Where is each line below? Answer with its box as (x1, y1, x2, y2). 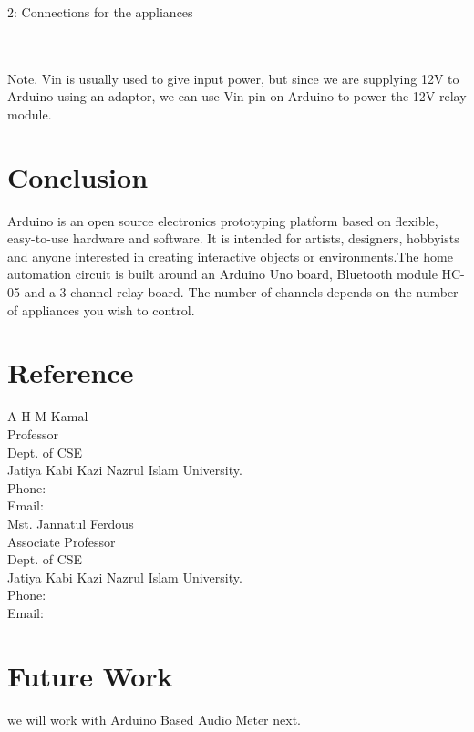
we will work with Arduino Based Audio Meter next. (7, 709, 301, 728)
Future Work (7, 656, 173, 694)
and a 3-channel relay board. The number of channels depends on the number (24, 283, 459, 302)
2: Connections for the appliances (7, 3, 193, 21)
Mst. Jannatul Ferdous (7, 513, 134, 532)
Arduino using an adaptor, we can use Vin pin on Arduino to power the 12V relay (7, 87, 467, 106)
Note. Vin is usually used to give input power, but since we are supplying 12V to (7, 68, 459, 88)
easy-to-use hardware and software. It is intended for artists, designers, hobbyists (7, 229, 459, 248)
